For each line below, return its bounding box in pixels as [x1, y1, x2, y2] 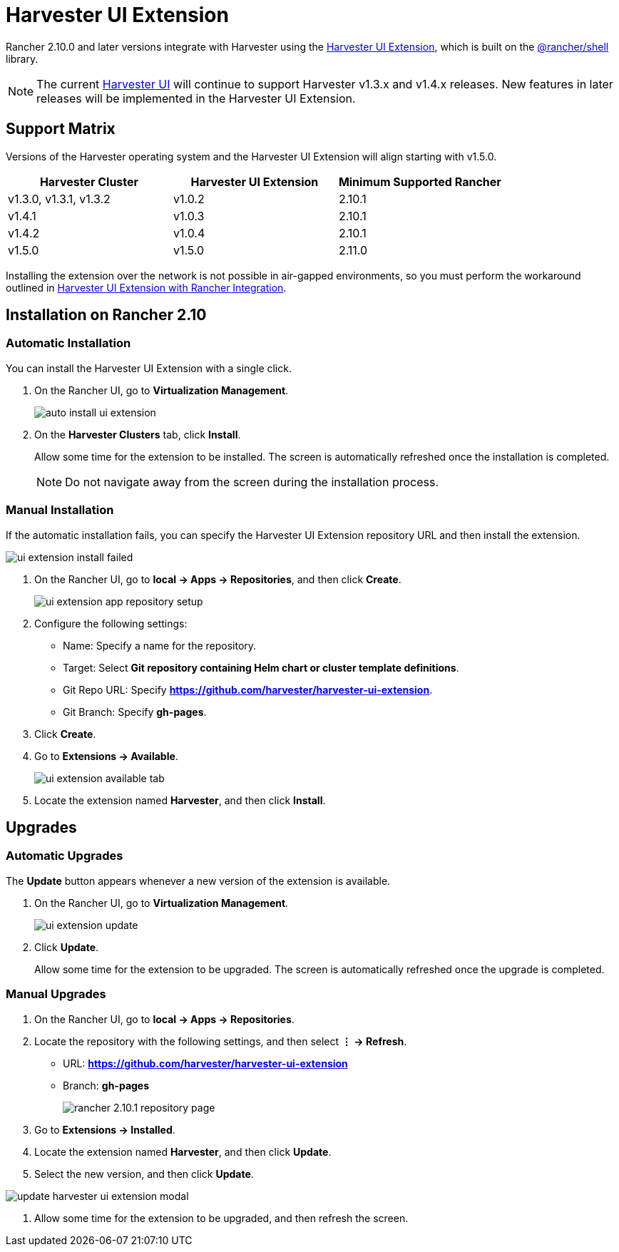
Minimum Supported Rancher [338, 174, 501, 189]
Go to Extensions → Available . [34, 749, 178, 762]
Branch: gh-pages [63, 1079, 150, 1092]
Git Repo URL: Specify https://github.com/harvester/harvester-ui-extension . [63, 683, 433, 696]
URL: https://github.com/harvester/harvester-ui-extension [63, 1057, 348, 1069]
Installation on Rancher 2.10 [6, 306, 207, 324]
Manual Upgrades [6, 987, 106, 1002]
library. [6, 52, 39, 65]
